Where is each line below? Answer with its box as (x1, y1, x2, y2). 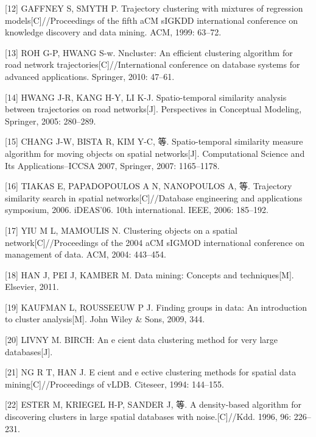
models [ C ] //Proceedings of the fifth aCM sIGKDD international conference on (5, 13, 298, 26)
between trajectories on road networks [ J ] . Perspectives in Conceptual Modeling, (5, 103, 302, 115)
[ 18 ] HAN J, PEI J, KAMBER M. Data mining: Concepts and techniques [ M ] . (5, 268, 294, 281)
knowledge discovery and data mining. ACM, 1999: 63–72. (5, 26, 222, 38)
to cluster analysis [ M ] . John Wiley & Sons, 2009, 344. (5, 312, 205, 325)
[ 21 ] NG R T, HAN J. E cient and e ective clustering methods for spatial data (5, 366, 297, 378)
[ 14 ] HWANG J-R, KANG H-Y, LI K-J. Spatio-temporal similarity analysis (5, 90, 287, 103)
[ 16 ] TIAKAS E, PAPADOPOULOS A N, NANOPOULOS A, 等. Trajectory (5, 179, 292, 192)
